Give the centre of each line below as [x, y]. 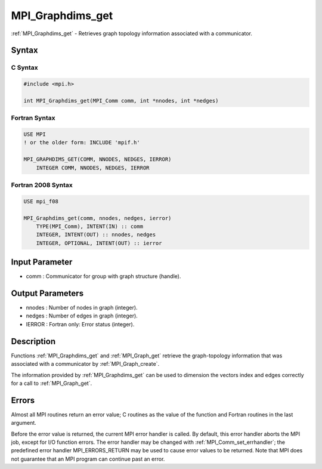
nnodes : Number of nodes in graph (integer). [82, 308]
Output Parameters [47, 293]
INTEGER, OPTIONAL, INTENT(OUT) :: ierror [99, 243]
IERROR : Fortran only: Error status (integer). [80, 324]
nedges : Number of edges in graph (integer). [82, 316]
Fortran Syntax [33, 118]
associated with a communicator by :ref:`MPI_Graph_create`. [85, 364]
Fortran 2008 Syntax [42, 185]
